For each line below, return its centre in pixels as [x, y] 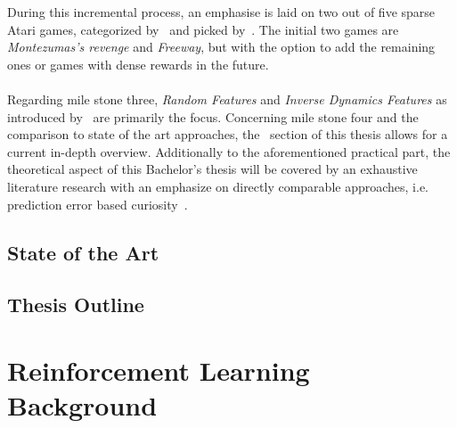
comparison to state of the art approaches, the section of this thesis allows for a [228, 134]
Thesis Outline [76, 305]
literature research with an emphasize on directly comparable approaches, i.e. [218, 186]
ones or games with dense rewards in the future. [138, 64]
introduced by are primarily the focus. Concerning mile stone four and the [213, 116]
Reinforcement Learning [159, 370]
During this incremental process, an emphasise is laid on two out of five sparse [221, 12]
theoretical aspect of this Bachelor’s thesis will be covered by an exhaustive [212, 169]
